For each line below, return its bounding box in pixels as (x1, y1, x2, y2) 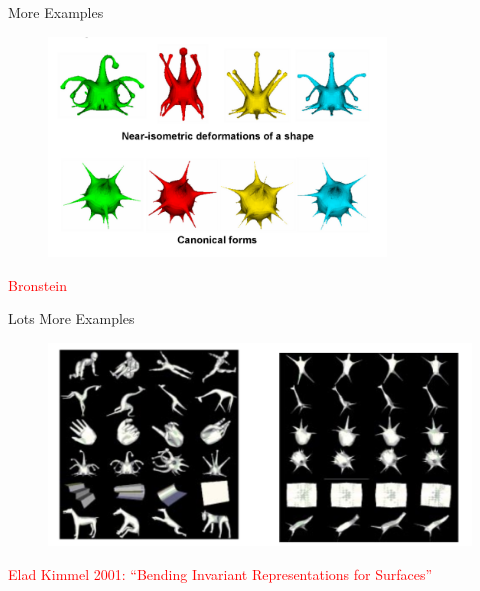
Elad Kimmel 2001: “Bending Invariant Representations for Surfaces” (8, 563, 433, 584)
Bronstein (8, 274, 68, 295)
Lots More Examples (8, 308, 135, 329)
